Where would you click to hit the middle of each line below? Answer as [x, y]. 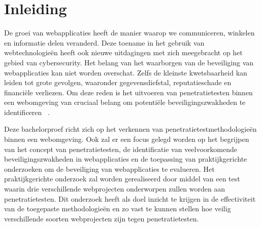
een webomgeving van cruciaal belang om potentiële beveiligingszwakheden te [125, 102]
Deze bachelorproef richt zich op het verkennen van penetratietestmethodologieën [130, 129]
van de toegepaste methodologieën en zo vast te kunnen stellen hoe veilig [118, 209]
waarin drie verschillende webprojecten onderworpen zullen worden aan [115, 189]
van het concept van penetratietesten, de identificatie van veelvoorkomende [121, 149]
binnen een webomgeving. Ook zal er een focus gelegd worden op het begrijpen [127, 139]
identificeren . [27, 112]
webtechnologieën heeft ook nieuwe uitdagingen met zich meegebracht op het [123, 52]
